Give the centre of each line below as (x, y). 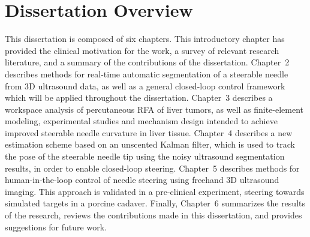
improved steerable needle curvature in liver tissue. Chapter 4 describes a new (149, 132)
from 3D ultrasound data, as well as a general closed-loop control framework (145, 85)
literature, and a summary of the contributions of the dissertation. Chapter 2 (147, 62)
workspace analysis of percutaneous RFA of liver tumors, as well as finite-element (154, 109)
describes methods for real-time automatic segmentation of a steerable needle (147, 73)
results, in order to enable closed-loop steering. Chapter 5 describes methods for (152, 168)
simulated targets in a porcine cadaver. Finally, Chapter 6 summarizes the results (155, 203)
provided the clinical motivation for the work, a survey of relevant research (142, 50)
